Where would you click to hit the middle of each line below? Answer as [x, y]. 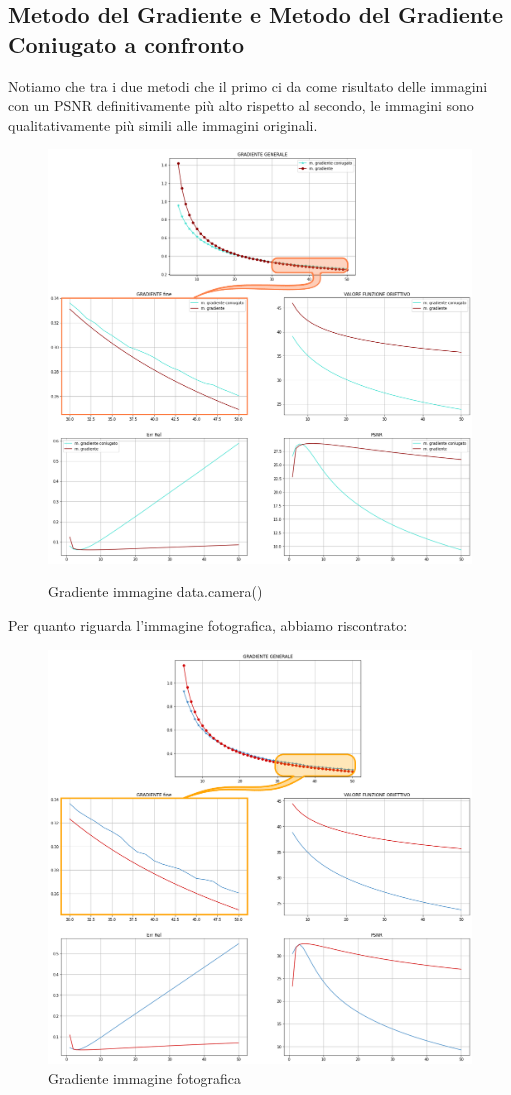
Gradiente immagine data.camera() [155, 591]
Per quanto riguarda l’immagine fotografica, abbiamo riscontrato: [208, 625]
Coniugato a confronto [126, 43]
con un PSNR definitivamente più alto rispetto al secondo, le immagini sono [241, 105]
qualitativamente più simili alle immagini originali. [163, 124]
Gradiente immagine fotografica [145, 1077]
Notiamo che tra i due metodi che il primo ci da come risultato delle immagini [248, 85]
